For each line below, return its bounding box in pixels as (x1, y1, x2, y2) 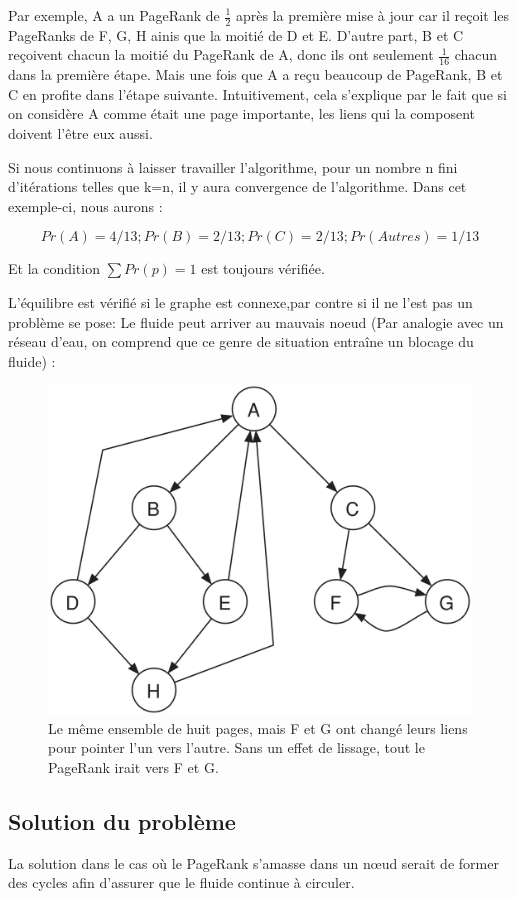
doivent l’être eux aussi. (8, 123, 153, 144)
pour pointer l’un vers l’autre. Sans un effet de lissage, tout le (48, 737, 425, 758)
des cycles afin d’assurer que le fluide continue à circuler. (8, 872, 355, 893)
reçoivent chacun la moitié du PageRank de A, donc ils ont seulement (8, 44, 434, 65)
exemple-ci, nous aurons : (8, 195, 163, 216)
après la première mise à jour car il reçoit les (236, 5, 510, 25)
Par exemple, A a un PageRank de (8, 5, 220, 25)
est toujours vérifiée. (201, 258, 325, 279)
